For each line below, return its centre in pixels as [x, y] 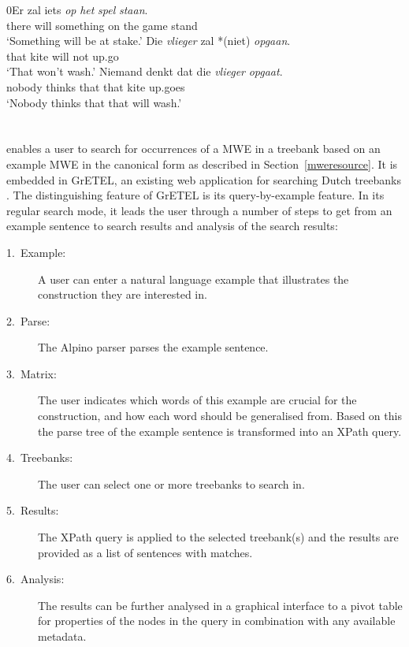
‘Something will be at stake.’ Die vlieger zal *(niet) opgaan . [149, 41]
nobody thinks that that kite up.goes [96, 86]
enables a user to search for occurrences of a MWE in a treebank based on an [193, 149]
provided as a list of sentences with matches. [145, 552]
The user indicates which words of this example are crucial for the [197, 400]
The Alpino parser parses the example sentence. [153, 347]
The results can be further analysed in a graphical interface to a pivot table [220, 605]
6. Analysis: [35, 579]
